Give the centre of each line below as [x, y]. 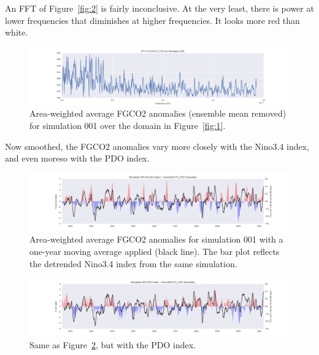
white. [17, 32]
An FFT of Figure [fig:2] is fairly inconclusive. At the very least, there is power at [159, 8]
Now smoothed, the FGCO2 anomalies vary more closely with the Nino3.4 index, [157, 146]
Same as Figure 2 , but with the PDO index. [113, 344]
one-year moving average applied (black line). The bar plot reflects [155, 251]
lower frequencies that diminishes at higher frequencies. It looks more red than [152, 20]
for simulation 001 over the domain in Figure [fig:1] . [128, 125]
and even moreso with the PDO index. [77, 158]
